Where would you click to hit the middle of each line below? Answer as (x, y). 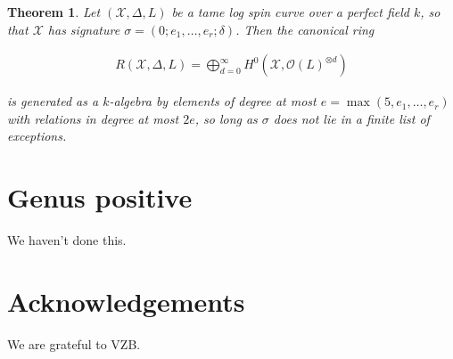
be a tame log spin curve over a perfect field (290, 12)
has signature (84, 29)
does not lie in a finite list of (351, 118)
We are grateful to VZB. (74, 343)
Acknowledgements (126, 301)
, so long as (226, 118)
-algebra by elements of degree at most (213, 101)
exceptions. (37, 136)
